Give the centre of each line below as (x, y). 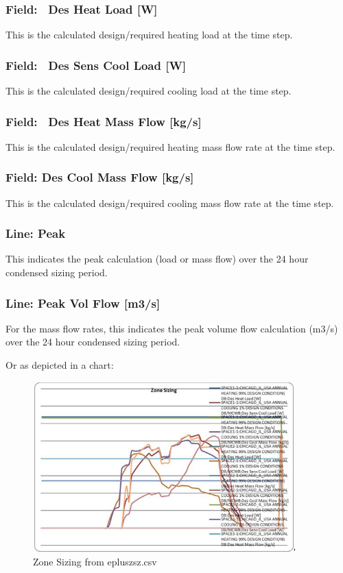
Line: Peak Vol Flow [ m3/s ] (83, 303)
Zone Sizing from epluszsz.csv (95, 562)
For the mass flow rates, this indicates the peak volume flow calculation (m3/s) (172, 328)
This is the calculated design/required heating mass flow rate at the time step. (170, 146)
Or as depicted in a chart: (60, 365)
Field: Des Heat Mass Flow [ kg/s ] (104, 121)
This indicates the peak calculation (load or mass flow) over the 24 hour (157, 259)
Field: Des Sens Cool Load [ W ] (96, 65)
